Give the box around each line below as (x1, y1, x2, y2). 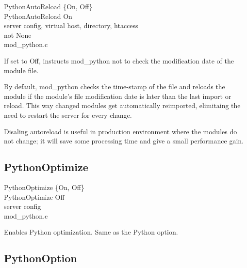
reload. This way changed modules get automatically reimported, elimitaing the (4, 100, 241, 110)
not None (4, 30, 32, 40)
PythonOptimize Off (4, 191, 65, 202)
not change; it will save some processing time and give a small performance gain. (4, 136, 244, 146)
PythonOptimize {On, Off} (4, 182, 84, 192)
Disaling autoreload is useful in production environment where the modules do (4, 126, 237, 136)
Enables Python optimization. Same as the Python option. (4, 227, 178, 237)
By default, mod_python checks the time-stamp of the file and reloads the (4, 81, 225, 92)
